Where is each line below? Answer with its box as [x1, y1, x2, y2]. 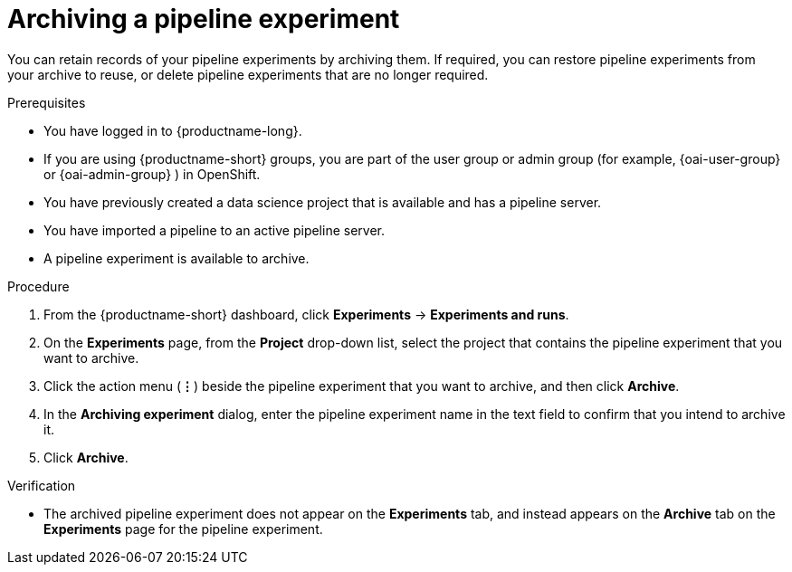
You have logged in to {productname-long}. [43, 122, 302, 138]
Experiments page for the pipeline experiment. [43, 520, 323, 537]
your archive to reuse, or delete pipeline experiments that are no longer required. [7, 66, 489, 82]
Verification [7, 477, 76, 493]
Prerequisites [7, 94, 86, 110]
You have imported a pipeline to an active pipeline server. [43, 222, 385, 238]
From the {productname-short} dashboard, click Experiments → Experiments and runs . [43, 306, 569, 322]
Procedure [7, 278, 70, 294]
